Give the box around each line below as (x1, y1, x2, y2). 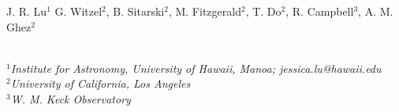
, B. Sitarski (106, 3, 165, 19)
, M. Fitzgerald (168, 3, 241, 19)
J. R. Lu (6, 3, 47, 19)
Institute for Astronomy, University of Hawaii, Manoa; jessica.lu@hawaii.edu (10, 60, 382, 76)
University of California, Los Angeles (10, 75, 191, 92)
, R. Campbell (285, 3, 354, 19)
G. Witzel (54, 3, 103, 19)
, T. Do (245, 3, 282, 19)
